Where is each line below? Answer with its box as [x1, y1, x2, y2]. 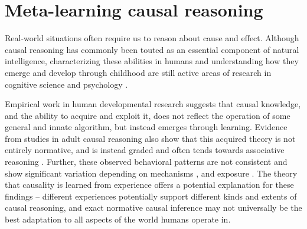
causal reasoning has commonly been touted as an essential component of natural [5, 43, 299, 55]
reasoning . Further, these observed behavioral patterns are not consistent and [5, 155, 288, 168]
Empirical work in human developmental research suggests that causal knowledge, [5, 98, 301, 110]
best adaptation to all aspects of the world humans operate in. [5, 213, 231, 225]
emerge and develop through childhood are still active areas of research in [5, 66, 272, 78]
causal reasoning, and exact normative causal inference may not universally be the [5, 201, 302, 214]
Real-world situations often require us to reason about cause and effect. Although [5, 32, 299, 44]
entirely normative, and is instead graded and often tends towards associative [5, 144, 285, 156]
